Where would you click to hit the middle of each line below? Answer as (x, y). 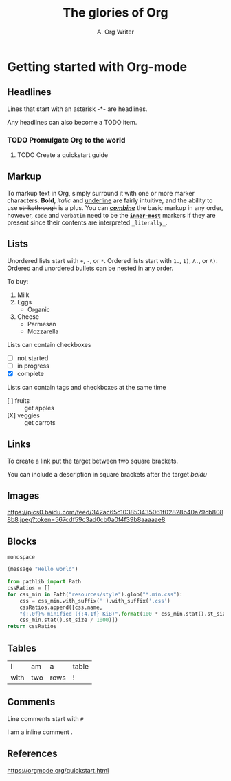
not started (33, 358)
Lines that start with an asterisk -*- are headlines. (77, 109)
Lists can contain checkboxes (49, 344)
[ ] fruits (19, 400)
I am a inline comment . (40, 732)
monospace (21, 557)
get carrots (40, 422)
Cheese (28, 316)
